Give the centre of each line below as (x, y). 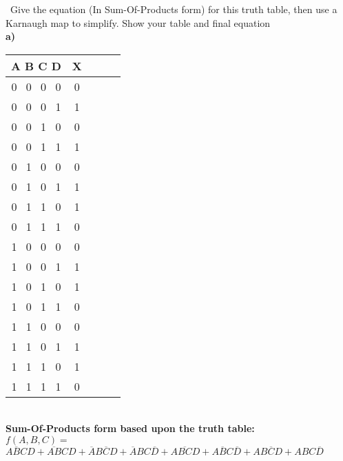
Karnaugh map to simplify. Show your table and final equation (138, 22)
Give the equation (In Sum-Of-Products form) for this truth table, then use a (174, 9)
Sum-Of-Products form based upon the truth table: (130, 428)
